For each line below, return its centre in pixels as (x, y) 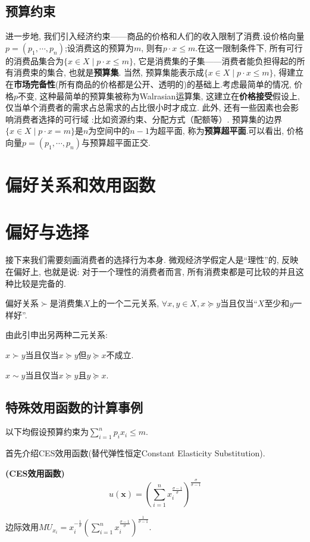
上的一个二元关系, (125, 303)
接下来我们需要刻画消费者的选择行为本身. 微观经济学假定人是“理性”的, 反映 (152, 260)
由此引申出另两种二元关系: (57, 335)
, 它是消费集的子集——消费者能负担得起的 (215, 60)
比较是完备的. (40, 283)
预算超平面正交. (120, 142)
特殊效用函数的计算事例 (74, 407)
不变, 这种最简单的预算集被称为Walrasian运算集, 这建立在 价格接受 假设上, (159, 95)
